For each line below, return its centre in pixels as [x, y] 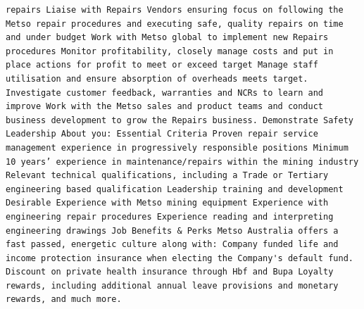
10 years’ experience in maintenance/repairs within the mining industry [182, 162]
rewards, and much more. [64, 299]
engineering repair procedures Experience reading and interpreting [170, 216]
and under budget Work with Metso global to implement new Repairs [167, 38]
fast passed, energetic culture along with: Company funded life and [172, 245]
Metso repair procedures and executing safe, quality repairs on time [175, 24]
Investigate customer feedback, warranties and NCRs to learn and [165, 93]
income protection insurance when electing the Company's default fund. [180, 258]
